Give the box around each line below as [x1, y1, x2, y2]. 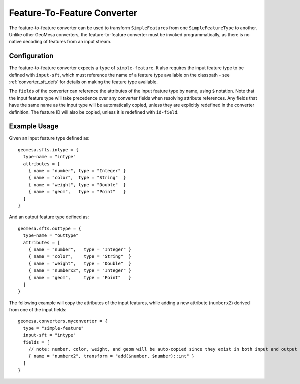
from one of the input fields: [9, 307, 67, 313]
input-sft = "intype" [23, 332, 76, 338]
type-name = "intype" [23, 154, 76, 160]
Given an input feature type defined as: [9, 135, 90, 141]
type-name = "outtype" [23, 233, 79, 238]
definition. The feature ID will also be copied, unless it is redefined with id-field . [9, 109, 179, 115]
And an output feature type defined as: [9, 214, 89, 220]
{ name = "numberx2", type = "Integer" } [28, 268, 132, 273]
